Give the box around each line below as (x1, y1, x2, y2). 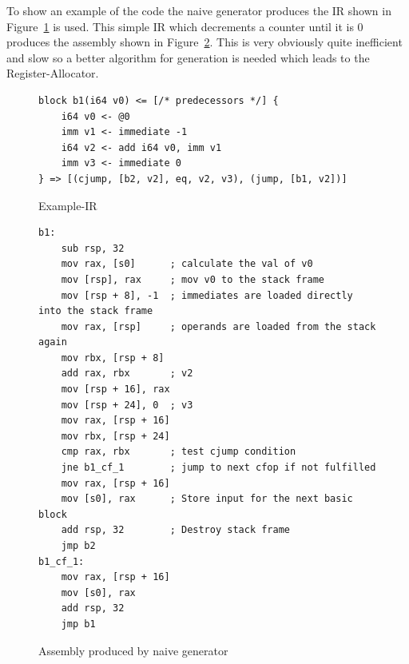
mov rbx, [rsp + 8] (61, 352, 165, 364)
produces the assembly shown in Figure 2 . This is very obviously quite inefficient (6, 34, 403, 50)
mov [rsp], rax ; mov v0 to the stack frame (61, 273, 324, 285)
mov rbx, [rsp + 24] (61, 430, 170, 442)
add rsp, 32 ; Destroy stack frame (61, 524, 290, 536)
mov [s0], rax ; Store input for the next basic (61, 493, 353, 505)
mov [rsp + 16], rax (61, 384, 170, 396)
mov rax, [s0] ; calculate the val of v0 (61, 258, 313, 270)
